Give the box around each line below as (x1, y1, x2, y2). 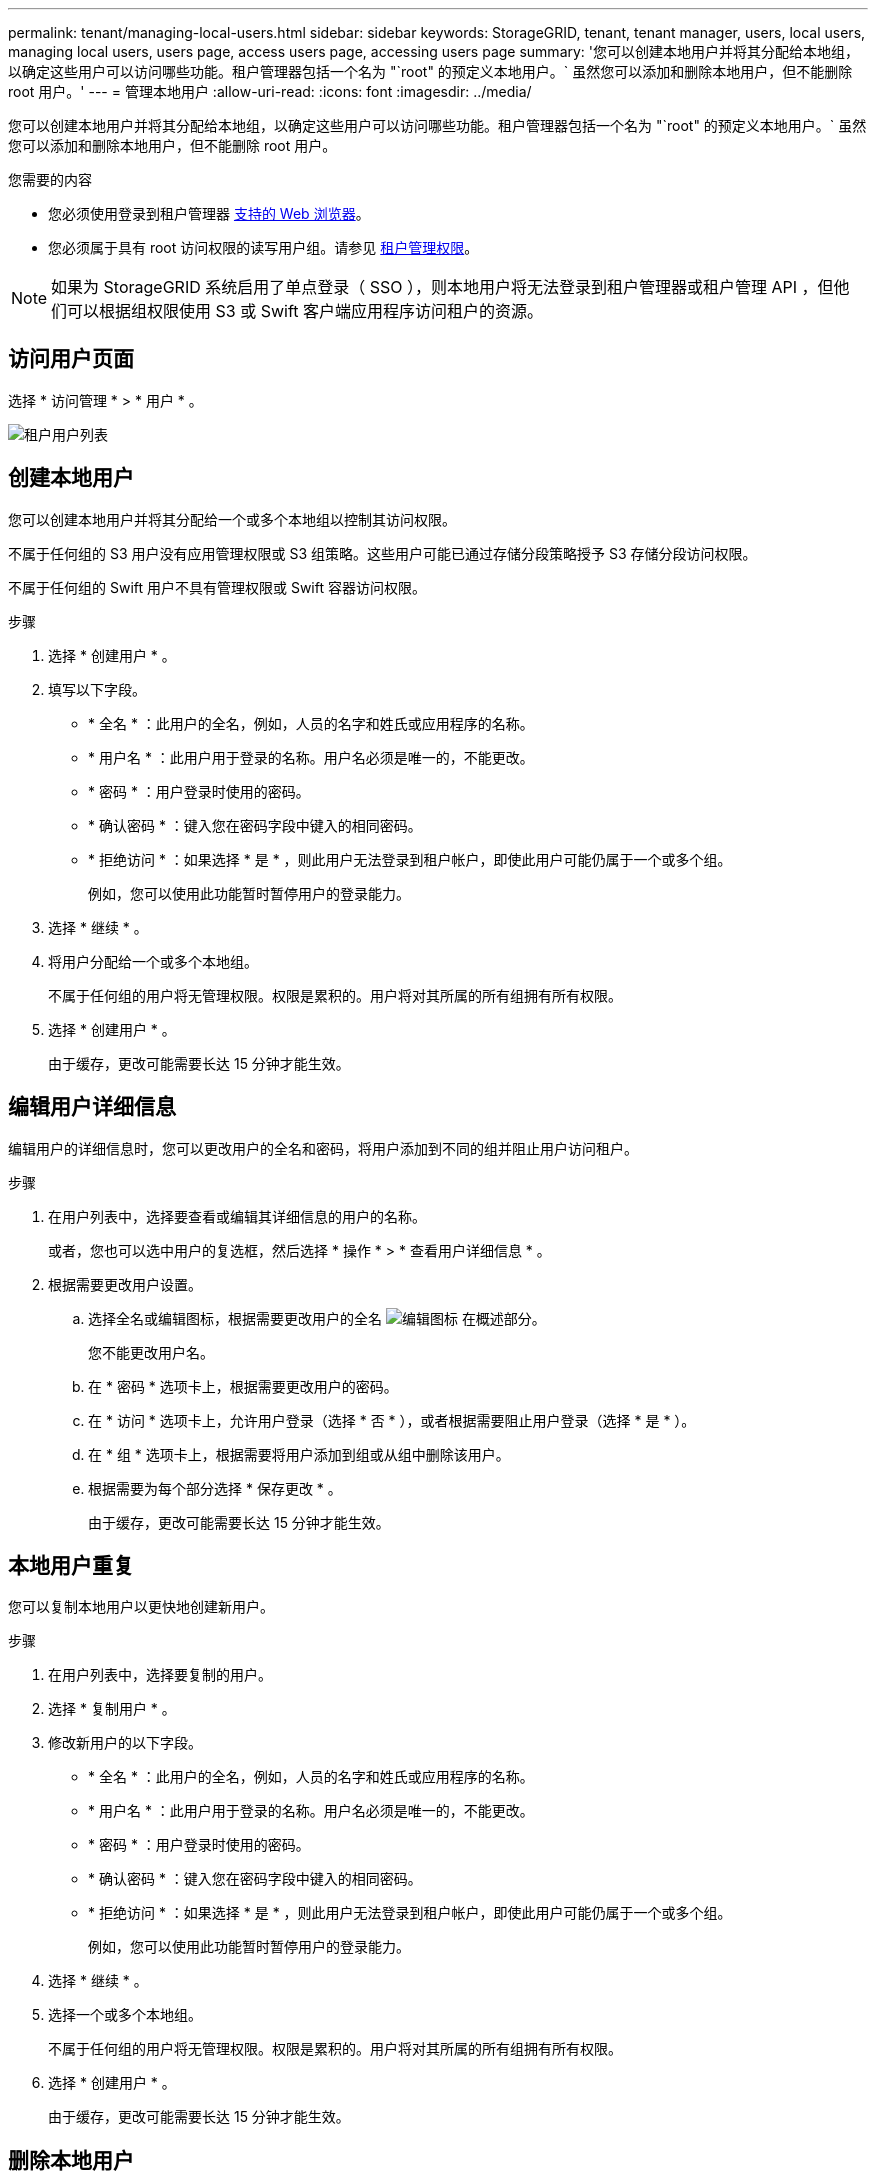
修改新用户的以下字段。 (48, 1734, 202, 1752)
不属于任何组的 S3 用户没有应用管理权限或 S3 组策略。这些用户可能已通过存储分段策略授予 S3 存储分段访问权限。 (8, 544, 757, 562)
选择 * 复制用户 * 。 (48, 1700, 176, 1718)
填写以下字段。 (48, 680, 146, 698)
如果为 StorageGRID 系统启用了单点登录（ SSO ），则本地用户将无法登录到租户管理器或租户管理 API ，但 (51, 277, 834, 297)
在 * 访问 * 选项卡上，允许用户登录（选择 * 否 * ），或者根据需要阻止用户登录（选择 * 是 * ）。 (88, 1411, 696, 1429)
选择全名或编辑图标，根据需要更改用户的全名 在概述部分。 (88, 1309, 546, 1327)
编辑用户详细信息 (8, 1094, 176, 1120)
